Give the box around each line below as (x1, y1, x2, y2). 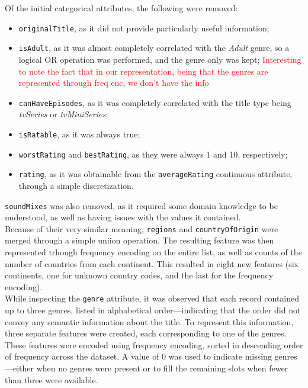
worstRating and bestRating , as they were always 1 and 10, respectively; (18, 147, 288, 160)
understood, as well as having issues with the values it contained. (5, 211, 241, 223)
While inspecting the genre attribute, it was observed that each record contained (5, 292, 300, 304)
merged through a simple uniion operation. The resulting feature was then (5, 234, 274, 246)
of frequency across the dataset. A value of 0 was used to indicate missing (5, 350, 272, 363)
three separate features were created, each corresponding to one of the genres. (5, 327, 287, 339)
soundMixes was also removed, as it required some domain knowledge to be (5, 199, 278, 211)
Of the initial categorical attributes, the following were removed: (5, 2, 238, 14)
